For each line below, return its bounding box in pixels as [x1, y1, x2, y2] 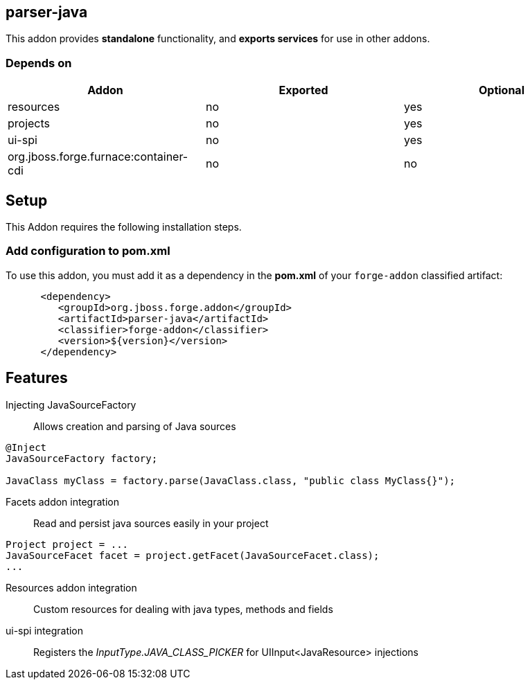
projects [8, 116, 51, 131]
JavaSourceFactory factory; [6, 452, 158, 464]
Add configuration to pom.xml [6, 244, 170, 258]
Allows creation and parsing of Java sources [33, 420, 236, 432]
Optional [478, 83, 524, 98]
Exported [279, 83, 328, 98]
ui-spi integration [6, 624, 84, 637]
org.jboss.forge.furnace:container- [8, 150, 188, 164]
